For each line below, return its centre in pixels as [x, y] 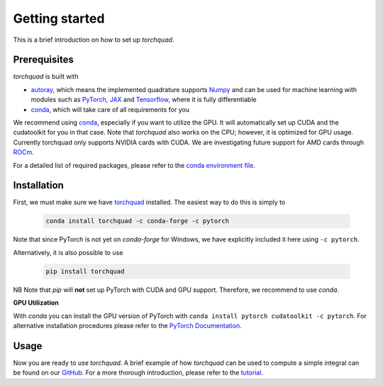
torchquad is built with [46, 76]
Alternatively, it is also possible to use [68, 252]
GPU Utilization [36, 303]
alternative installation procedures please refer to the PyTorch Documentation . [127, 325]
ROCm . [24, 152]
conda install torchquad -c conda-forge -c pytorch [138, 221]
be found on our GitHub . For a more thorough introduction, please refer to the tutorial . [138, 373]
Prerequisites [43, 60]
